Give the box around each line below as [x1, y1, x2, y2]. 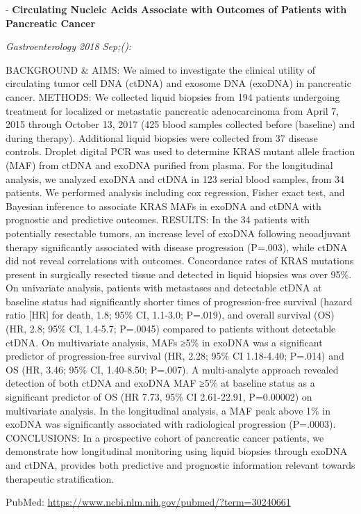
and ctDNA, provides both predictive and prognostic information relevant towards [6, 458, 355, 472]
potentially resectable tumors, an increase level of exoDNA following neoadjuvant [6, 225, 351, 240]
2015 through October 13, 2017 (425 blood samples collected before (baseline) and [6, 117, 355, 131]
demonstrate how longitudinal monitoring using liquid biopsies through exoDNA [6, 444, 348, 458]
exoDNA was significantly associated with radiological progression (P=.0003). [6, 417, 336, 431]
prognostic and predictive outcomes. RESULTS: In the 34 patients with [6, 212, 310, 227]
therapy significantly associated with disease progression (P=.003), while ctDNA [6, 239, 348, 254]
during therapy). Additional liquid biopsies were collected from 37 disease [6, 130, 318, 145]
